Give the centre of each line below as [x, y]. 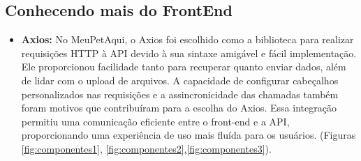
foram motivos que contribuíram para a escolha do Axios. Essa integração [179, 108]
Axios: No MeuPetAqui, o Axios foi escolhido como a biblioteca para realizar [187, 39]
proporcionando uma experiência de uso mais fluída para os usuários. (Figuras [189, 135]
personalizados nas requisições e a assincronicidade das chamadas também [180, 94]
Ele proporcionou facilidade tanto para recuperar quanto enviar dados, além [184, 67]
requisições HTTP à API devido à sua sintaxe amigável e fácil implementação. [189, 53]
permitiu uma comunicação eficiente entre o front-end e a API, [155, 121]
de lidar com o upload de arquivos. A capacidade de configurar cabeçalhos [180, 80]
